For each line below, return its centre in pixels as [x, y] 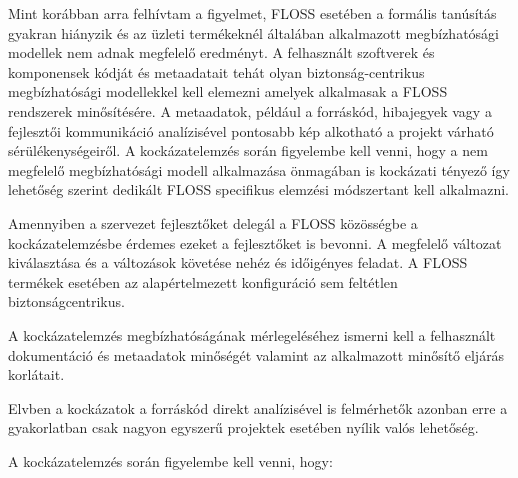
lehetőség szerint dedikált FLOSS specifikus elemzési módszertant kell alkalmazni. [259, 189]
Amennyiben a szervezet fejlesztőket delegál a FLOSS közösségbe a [213, 222]
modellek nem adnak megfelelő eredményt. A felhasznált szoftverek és [221, 52]
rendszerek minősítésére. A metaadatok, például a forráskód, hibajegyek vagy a [250, 110]
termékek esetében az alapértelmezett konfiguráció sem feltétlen [203, 281]
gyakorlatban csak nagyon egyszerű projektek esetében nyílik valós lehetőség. [243, 427]
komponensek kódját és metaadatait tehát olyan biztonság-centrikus [216, 71]
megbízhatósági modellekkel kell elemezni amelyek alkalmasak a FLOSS [228, 91]
